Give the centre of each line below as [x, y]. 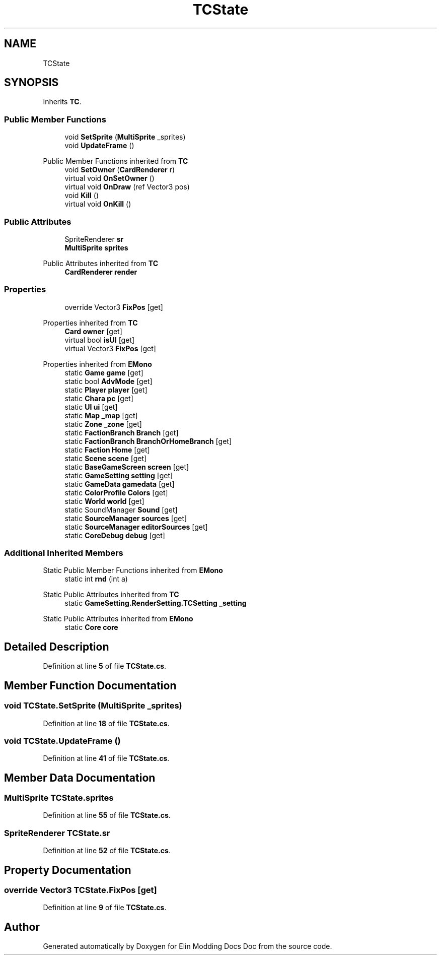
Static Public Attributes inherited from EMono [118, 619]
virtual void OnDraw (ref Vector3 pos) [127, 187]
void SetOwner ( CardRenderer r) [120, 170]
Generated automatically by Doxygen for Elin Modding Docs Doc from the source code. [188, 946]
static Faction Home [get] [107, 450]
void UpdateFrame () [99, 146]
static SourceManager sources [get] [126, 518]
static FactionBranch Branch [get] [122, 432]
